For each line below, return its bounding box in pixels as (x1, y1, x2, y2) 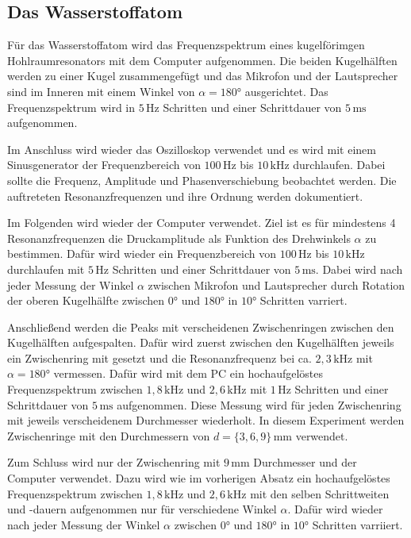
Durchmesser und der (253, 454, 357, 471)
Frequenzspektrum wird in (7, 98, 136, 115)
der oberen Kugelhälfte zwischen (7, 292, 165, 309)
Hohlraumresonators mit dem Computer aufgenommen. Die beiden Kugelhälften (7, 52, 398, 68)
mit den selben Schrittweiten (250, 485, 390, 501)
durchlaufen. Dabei (293, 156, 386, 173)
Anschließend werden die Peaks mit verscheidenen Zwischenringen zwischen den (7, 318, 394, 335)
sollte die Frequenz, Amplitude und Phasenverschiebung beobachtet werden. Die (7, 171, 397, 188)
